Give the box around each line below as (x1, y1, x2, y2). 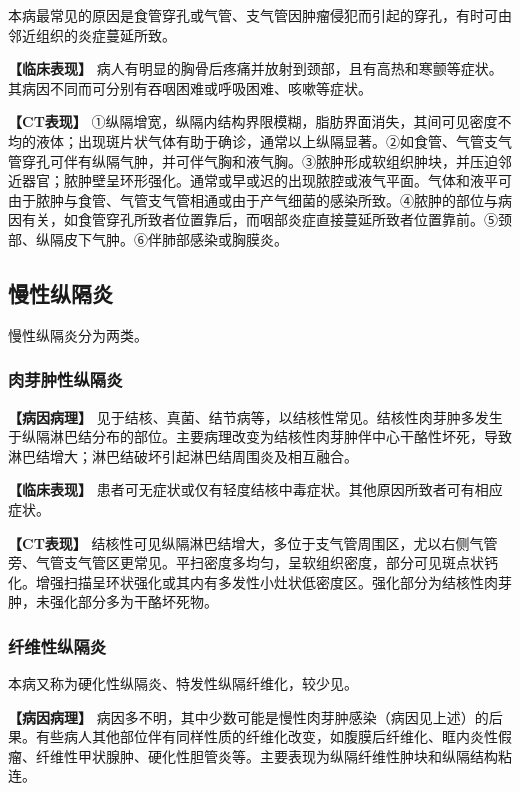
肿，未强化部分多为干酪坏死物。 (8, 591, 218, 612)
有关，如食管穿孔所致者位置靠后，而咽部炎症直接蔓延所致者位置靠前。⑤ (21, 209, 498, 230)
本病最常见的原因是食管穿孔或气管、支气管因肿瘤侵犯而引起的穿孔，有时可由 (8, 5, 512, 25)
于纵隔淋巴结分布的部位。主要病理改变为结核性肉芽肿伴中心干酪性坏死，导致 (8, 426, 512, 447)
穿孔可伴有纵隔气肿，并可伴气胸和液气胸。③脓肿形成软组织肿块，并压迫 (21, 150, 498, 171)
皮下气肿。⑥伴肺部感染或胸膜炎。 (63, 228, 288, 249)
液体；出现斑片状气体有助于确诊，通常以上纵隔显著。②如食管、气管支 (35, 130, 498, 151)
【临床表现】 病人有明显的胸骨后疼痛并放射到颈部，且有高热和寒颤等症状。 (8, 58, 503, 79)
